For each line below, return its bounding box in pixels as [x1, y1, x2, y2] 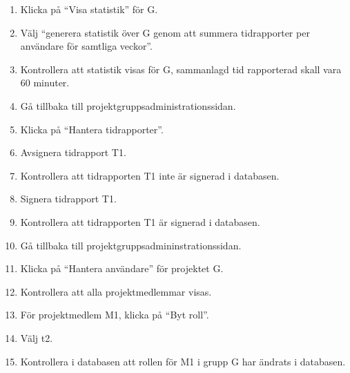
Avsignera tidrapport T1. [20, 145, 126, 160]
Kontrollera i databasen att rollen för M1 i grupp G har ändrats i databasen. [20, 354, 346, 368]
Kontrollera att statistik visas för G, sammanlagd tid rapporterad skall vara [20, 61, 342, 76]
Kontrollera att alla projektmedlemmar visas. [20, 284, 212, 298]
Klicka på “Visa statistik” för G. [20, 2, 158, 16]
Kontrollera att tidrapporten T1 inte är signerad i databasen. [20, 168, 280, 182]
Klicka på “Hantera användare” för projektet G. [20, 261, 224, 276]
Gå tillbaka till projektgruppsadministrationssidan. [20, 98, 236, 113]
